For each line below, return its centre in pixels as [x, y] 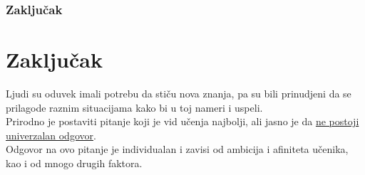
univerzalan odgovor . [51, 135]
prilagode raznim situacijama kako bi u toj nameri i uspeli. [134, 107]
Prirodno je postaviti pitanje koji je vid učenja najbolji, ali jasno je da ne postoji [182, 121]
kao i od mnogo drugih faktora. [74, 163]
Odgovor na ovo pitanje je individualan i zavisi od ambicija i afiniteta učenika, [177, 149]
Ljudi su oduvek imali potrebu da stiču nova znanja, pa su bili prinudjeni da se [179, 93]
